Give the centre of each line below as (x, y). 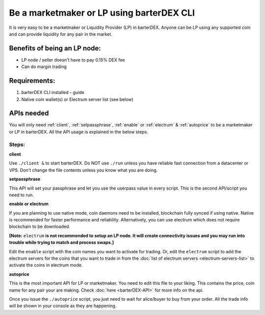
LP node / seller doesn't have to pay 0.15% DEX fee (73, 60)
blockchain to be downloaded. (40, 227)
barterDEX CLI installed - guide (53, 93)
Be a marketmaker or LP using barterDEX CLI (102, 13)
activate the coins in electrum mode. (46, 265)
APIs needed (29, 113)
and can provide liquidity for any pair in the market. (61, 34)
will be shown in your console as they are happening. (63, 306)
